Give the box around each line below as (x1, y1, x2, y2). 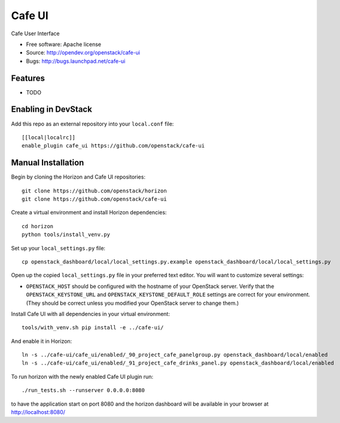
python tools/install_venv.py (22, 231, 111, 238)
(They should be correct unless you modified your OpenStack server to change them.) (26, 299, 239, 306)
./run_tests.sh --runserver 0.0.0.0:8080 (22, 387, 145, 394)
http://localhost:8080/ (11, 409, 66, 416)
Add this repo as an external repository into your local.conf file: (11, 120, 174, 127)
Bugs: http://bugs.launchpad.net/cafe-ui (26, 57, 126, 65)
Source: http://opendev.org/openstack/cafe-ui (26, 49, 141, 56)
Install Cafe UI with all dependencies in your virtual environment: (11, 310, 170, 317)
